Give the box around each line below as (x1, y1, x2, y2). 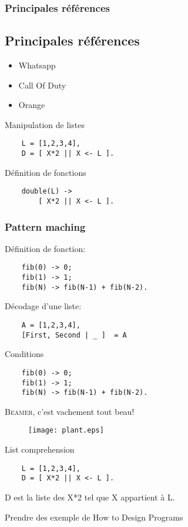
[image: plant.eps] (28, 426, 104, 435)
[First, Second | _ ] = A (21, 330, 127, 339)
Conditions (5, 348, 44, 360)
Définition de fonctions (5, 166, 86, 178)
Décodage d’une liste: (5, 300, 82, 312)
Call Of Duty (18, 78, 66, 91)
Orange (18, 99, 45, 111)
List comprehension (5, 443, 75, 456)
